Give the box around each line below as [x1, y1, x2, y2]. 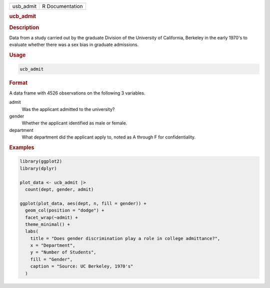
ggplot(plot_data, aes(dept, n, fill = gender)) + [19, 200, 147, 206]
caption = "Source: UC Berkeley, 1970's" [30, 263, 133, 269]
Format [9, 79, 27, 86]
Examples [9, 144, 34, 151]
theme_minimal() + [25, 221, 70, 227]
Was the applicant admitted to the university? [21, 106, 115, 112]
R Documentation [42, 3, 83, 9]
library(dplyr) [19, 165, 57, 171]
